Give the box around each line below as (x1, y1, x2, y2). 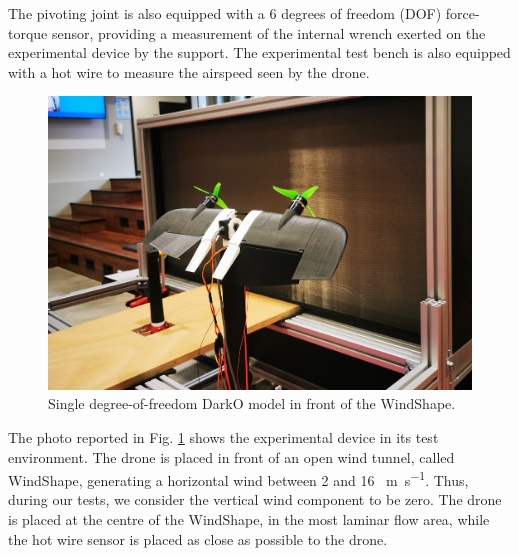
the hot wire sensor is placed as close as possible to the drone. (8, 528, 388, 549)
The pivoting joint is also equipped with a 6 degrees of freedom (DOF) (8, 3, 442, 23)
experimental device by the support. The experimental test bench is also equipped (8, 42, 511, 63)
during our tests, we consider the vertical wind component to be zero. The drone (8, 489, 502, 510)
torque (8, 22, 48, 43)
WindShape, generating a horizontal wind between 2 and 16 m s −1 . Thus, (8, 467, 469, 490)
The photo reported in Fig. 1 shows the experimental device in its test (8, 427, 439, 447)
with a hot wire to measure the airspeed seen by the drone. (8, 61, 370, 82)
